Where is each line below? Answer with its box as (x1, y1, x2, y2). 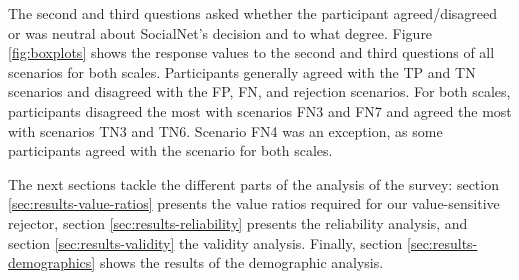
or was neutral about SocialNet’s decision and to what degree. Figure (8, 22, 433, 43)
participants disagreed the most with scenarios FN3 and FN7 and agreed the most (8, 100, 512, 121)
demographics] (8, 252, 96, 273)
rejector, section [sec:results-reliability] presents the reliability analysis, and (8, 212, 468, 233)
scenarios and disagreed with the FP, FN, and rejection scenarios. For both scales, (8, 81, 511, 102)
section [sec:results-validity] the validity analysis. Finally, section (8, 232, 403, 253)
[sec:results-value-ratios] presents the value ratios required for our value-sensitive (8, 193, 500, 214)
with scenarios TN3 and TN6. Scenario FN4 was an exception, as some (8, 120, 443, 141)
